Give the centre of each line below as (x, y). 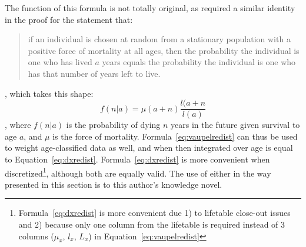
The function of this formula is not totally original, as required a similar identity (150, 8)
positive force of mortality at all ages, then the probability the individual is (164, 50)
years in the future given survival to (235, 125)
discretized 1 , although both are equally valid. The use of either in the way (138, 172)
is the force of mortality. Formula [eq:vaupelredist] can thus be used (175, 136)
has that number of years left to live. (94, 73)
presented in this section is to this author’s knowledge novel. (114, 184)
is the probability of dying (113, 125)
